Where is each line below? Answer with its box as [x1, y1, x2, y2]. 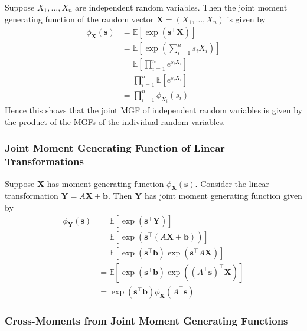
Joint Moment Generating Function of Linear [5, 140, 226, 155]
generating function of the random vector [5, 12, 154, 25]
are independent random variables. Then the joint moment [75, 1, 288, 13]
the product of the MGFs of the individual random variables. [5, 115, 226, 127]
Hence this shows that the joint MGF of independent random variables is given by [5, 104, 302, 116]
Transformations [5, 154, 84, 169]
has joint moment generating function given [144, 189, 302, 202]
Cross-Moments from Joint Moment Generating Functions [5, 313, 288, 327]
